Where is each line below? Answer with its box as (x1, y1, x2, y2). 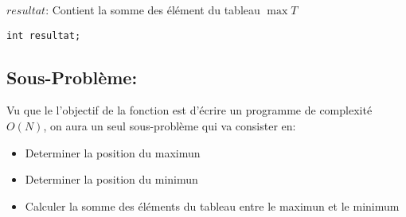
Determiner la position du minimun (25, 171, 198, 188)
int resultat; (6, 29, 81, 41)
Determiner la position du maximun (25, 144, 201, 161)
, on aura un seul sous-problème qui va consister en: (43, 118, 296, 134)
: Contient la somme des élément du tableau (45, 2, 260, 17)
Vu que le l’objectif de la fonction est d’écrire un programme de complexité (6, 102, 373, 118)
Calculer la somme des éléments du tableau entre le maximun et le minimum (25, 197, 400, 214)
